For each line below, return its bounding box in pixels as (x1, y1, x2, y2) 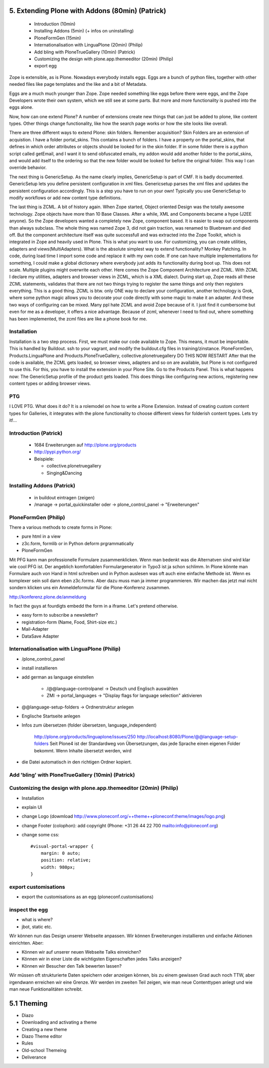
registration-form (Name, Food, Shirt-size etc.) (21, 619, 118, 625)
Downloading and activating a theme (21, 1019, 97, 1026)
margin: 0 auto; (40, 850, 81, 856)
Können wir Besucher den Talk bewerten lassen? (21, 963, 122, 969)
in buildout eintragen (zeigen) (34, 494, 95, 500)
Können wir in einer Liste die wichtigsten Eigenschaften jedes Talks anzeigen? (21, 956, 182, 962)
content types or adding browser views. (9, 380, 91, 386)
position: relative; (40, 857, 91, 863)
